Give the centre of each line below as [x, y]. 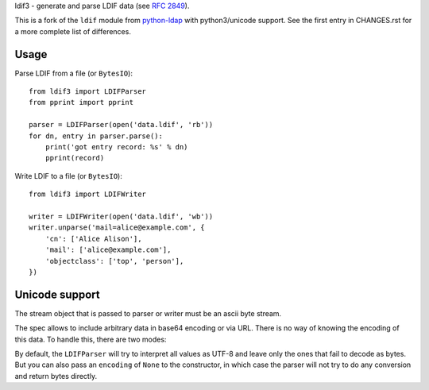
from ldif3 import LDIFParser [88, 92]
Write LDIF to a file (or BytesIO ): [68, 176]
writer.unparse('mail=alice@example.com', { [117, 228]
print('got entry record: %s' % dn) [116, 147]
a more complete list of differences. [73, 31]
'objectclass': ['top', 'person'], [114, 261]
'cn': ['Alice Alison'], [93, 239]
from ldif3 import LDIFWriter [88, 194]
